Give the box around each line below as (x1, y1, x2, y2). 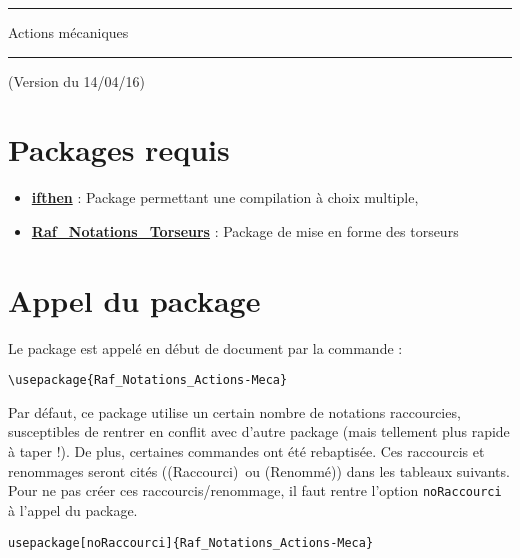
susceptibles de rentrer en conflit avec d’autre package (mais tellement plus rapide (8, 421, 510, 442)
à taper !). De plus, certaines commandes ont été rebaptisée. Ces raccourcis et (8, 441, 485, 462)
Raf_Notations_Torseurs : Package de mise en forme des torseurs (31, 220, 459, 241)
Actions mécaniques (8, 22, 129, 42)
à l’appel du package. (8, 499, 138, 520)
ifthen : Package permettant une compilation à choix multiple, (31, 187, 419, 208)
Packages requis (8, 129, 230, 170)
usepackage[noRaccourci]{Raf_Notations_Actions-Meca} (8, 535, 374, 550)
